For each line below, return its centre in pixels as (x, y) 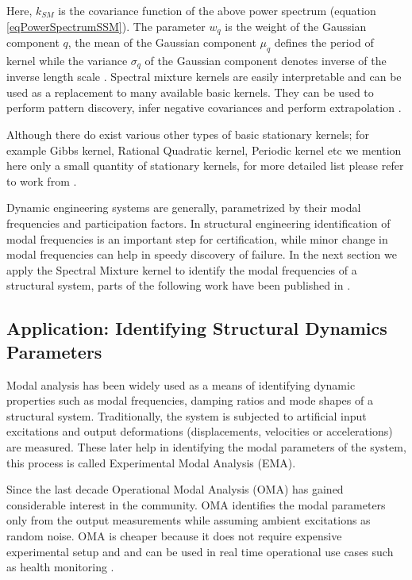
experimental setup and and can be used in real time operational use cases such (200, 551)
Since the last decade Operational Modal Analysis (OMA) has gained (175, 489)
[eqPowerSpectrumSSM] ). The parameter (106, 26)
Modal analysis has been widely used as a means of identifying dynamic (181, 384)
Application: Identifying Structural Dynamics (197, 328)
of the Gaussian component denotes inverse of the (266, 60)
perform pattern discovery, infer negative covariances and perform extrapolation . (204, 108)
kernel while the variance (67, 60)
